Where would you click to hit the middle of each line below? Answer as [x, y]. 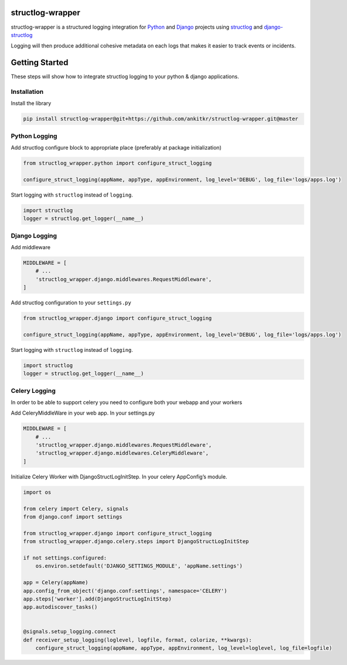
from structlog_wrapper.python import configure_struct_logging [118, 163]
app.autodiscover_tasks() [60, 607]
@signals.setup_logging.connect [70, 632]
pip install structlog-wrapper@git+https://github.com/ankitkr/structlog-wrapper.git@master [161, 119]
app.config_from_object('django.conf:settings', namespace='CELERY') [125, 591]
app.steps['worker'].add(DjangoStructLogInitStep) [98, 599]
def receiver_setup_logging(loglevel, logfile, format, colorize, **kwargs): [137, 640]
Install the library [31, 103]
